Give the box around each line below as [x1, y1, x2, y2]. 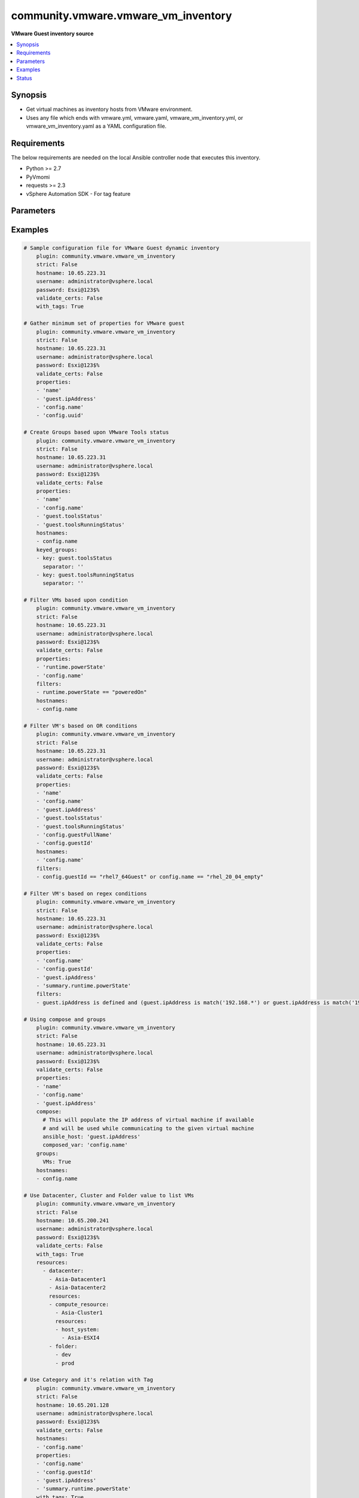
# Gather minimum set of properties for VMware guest [23, 320, 185, 327]
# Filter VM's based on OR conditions [23, 722, 138, 729]
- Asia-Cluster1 [54, 1309, 103, 1316]
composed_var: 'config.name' [42, 1141, 128, 1149]
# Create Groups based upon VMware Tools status [23, 429, 169, 436]
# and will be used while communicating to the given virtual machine [42, 1125, 254, 1132]
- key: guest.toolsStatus [36, 555, 112, 561]
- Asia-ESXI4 [61, 1334, 100, 1342]
